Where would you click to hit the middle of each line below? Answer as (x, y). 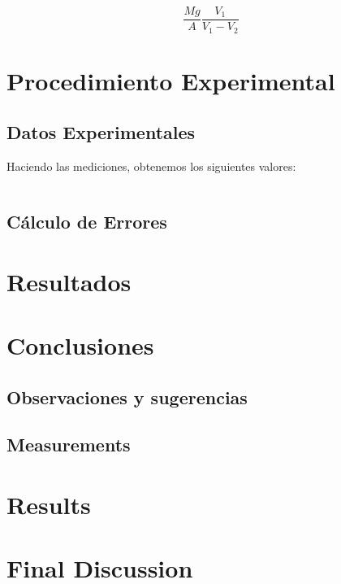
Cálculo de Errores (87, 222)
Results (49, 504)
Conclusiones (80, 345)
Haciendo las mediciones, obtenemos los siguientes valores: (151, 166)
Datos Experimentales (101, 132)
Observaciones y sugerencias (127, 397)
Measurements (69, 445)
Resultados (69, 281)
